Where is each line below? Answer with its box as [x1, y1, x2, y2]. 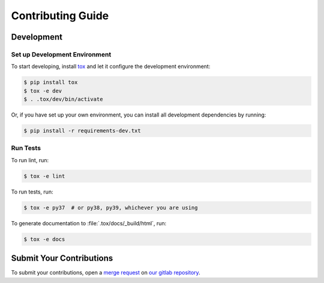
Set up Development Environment [11, 50, 112, 58]
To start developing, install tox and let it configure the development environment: [11, 63, 211, 70]
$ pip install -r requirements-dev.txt [23, 127, 141, 135]
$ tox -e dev [23, 87, 62, 94]
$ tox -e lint [23, 172, 65, 180]
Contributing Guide [11, 9, 109, 22]
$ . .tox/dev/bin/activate [23, 96, 103, 103]
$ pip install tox [23, 79, 78, 86]
